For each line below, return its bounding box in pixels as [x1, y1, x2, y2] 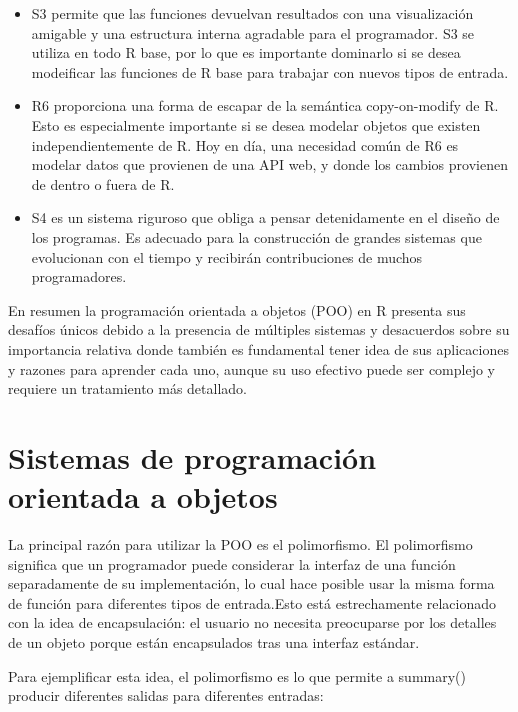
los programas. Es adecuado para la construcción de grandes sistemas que [31, 226, 482, 247]
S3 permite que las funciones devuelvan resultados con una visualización [31, 3, 474, 23]
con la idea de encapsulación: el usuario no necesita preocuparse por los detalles [8, 612, 497, 633]
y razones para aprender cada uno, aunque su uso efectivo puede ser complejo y [8, 358, 495, 379]
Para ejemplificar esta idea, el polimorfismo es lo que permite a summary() [8, 665, 466, 686]
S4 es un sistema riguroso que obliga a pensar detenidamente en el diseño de [31, 207, 500, 228]
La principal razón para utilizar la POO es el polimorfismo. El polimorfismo [8, 534, 473, 554]
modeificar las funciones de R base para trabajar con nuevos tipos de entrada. [31, 61, 509, 82]
